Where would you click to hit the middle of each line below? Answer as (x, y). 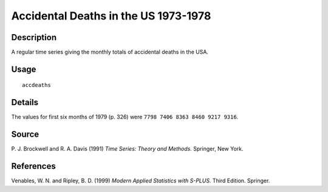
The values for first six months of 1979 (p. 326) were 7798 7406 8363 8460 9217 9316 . (125, 117)
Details (25, 102)
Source (25, 135)
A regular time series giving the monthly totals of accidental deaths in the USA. (110, 52)
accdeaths (36, 85)
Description (34, 37)
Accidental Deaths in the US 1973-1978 (111, 16)
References (33, 166)
